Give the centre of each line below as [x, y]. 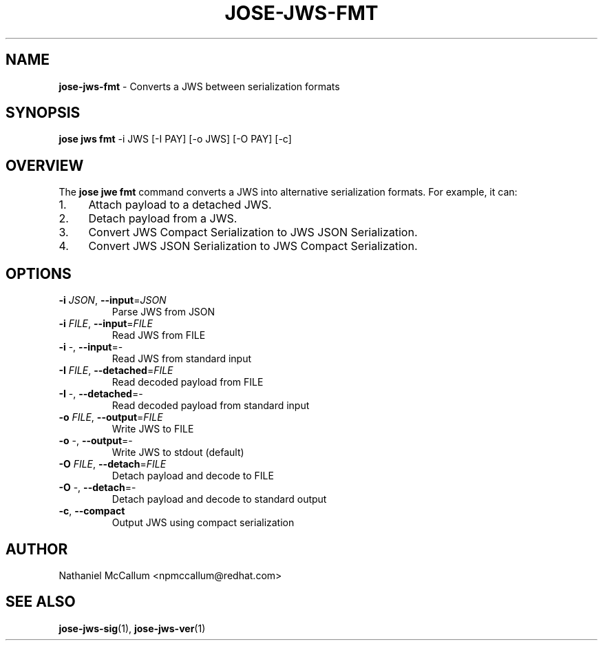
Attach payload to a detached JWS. [180, 205]
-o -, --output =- [96, 441]
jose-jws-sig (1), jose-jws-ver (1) [132, 628]
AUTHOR [37, 549]
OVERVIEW [45, 165]
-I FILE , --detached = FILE [116, 371]
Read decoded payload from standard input [211, 406]
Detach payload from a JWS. [163, 219]
